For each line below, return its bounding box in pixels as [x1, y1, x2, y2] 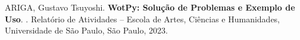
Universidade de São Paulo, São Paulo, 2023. [5, 24, 168, 36]
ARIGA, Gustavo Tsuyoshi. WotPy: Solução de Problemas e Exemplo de [5, 1, 295, 13]
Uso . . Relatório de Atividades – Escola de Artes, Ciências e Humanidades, [5, 12, 280, 25]
